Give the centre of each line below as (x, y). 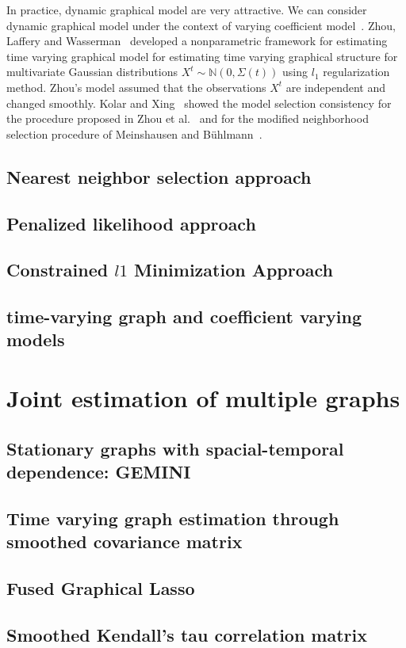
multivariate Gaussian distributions (92, 72)
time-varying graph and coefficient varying (184, 316)
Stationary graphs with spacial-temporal (175, 448)
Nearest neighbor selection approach (159, 176)
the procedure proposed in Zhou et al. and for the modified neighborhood (188, 118)
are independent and (336, 87)
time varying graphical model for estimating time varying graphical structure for (202, 56)
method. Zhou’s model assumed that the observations (136, 87)
